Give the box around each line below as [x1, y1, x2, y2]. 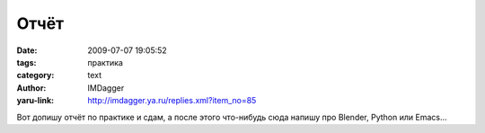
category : [16, 70, 55, 81]
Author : [16, 82, 47, 93]
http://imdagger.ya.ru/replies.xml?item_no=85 [87, 95, 257, 106]
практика [87, 57, 123, 67]
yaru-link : [16, 95, 54, 106]
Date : [16, 45, 38, 56]
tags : [16, 57, 37, 67]
